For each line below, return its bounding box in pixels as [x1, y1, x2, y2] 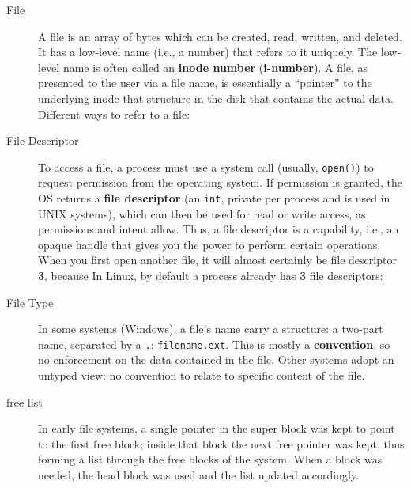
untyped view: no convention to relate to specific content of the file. [38, 367, 365, 384]
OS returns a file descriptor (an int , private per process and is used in [38, 190, 390, 206]
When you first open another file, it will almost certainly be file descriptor [38, 252, 397, 268]
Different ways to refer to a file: [38, 105, 190, 122]
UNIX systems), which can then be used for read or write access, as [38, 205, 366, 221]
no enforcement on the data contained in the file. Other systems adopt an [38, 351, 394, 368]
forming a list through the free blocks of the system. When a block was [38, 451, 383, 467]
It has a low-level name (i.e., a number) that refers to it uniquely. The [38, 44, 378, 60]
